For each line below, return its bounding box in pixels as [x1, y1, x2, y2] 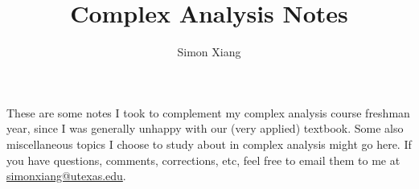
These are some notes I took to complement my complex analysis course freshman [6, 104, 410, 121]
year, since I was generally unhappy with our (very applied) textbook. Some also [6, 120, 404, 137]
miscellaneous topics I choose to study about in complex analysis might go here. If [6, 135, 412, 152]
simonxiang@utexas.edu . [6, 167, 126, 184]
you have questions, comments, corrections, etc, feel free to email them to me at [6, 151, 401, 168]
